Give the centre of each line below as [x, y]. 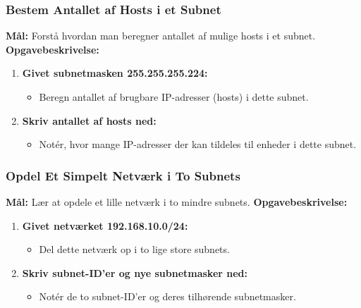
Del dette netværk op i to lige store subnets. [134, 249]
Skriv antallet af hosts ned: [89, 120]
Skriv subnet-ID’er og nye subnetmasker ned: [135, 272]
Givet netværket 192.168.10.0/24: [105, 225]
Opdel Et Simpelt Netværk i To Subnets [123, 175]
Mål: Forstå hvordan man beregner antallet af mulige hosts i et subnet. [161, 36]
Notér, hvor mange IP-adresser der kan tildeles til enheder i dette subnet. [198, 144]
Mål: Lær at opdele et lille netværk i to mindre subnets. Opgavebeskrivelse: [177, 202]
